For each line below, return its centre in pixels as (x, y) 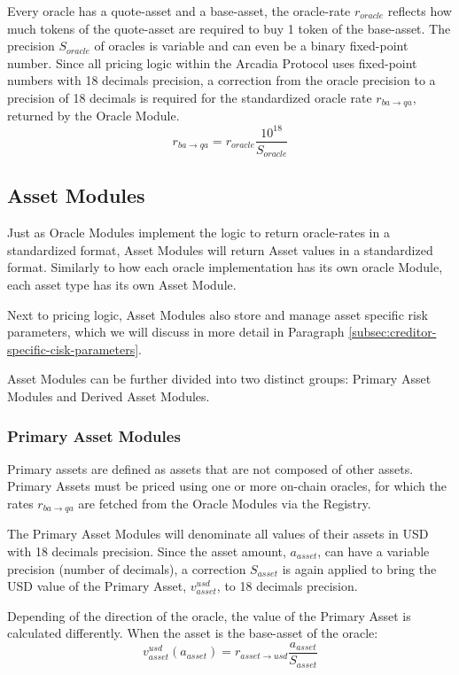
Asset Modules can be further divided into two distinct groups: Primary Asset (219, 379)
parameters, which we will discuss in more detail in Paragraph (176, 332)
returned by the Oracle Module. (93, 116)
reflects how (420, 11)
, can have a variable (373, 551)
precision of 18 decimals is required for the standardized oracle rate (190, 97)
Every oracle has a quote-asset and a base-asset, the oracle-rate (179, 11)
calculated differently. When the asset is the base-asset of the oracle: (193, 633)
